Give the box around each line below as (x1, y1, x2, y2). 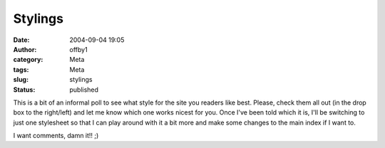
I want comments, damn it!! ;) (13, 132, 99, 140)
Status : (13, 85, 36, 94)
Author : (13, 45, 37, 53)
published (69, 85, 99, 94)
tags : (13, 65, 29, 74)
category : (13, 55, 43, 64)
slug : (13, 75, 29, 84)
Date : (13, 36, 30, 44)
